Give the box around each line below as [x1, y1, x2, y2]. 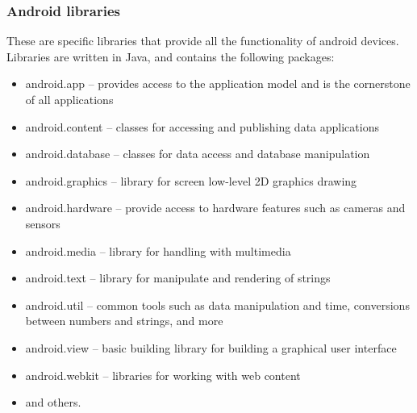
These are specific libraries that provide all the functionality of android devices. [6, 32, 399, 49]
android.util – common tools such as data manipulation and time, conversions [25, 296, 410, 313]
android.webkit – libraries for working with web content [25, 366, 301, 383]
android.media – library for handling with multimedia [25, 242, 291, 259]
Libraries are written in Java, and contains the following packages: [6, 48, 335, 65]
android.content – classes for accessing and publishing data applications [25, 118, 379, 135]
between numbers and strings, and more [25, 312, 223, 329]
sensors [25, 215, 60, 232]
